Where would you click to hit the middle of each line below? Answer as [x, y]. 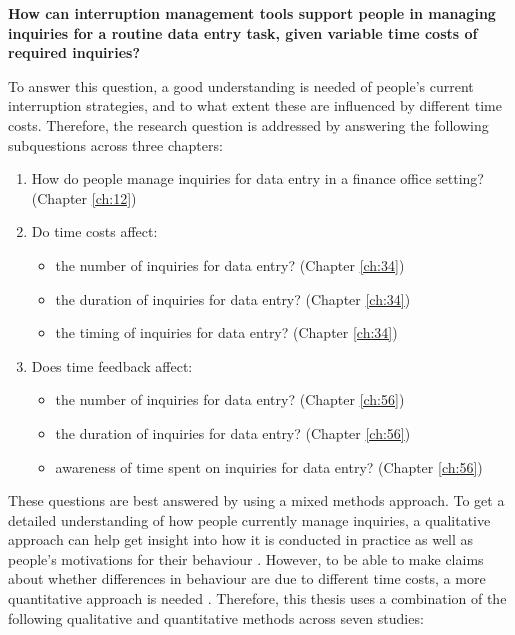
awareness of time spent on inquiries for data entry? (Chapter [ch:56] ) [269, 466]
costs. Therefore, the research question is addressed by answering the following [248, 124]
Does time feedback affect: [112, 365]
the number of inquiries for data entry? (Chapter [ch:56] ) [230, 399]
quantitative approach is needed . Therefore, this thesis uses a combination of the [257, 598]
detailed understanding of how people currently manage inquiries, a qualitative [249, 519]
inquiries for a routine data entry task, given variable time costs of [243, 32]
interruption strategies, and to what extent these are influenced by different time [255, 105]
